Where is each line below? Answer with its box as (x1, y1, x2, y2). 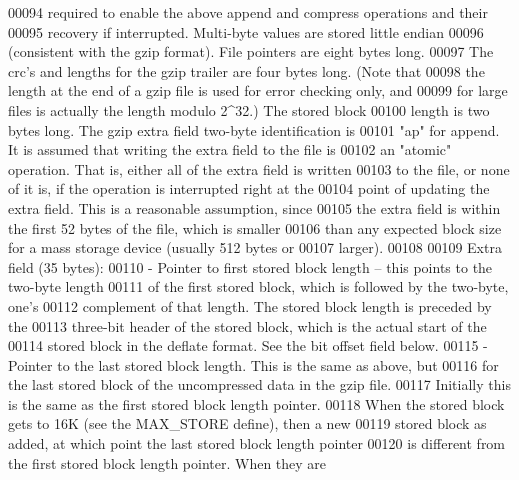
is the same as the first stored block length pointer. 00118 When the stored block (8, 393, 505, 414)
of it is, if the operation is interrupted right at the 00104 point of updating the (8, 178, 490, 199)
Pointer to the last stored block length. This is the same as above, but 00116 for (8, 354, 499, 375)
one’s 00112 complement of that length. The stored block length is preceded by (8, 295, 492, 316)
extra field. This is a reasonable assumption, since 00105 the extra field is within (8, 197, 501, 218)
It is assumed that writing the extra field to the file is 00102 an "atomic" (8, 139, 452, 160)
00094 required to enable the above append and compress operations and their (8, 2, 488, 22)
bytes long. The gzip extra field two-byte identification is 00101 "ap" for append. (8, 119, 500, 140)
